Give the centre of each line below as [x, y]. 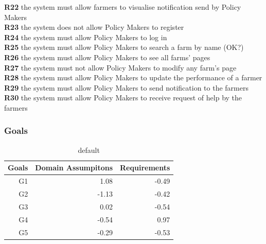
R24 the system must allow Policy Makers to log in [86, 37]
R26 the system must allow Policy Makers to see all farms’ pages [107, 57]
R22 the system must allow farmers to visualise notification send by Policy [123, 7]
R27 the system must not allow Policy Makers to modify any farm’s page [120, 67]
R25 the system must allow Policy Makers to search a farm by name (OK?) [124, 47]
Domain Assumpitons [74, 168]
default [89, 150]
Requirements [145, 168]
